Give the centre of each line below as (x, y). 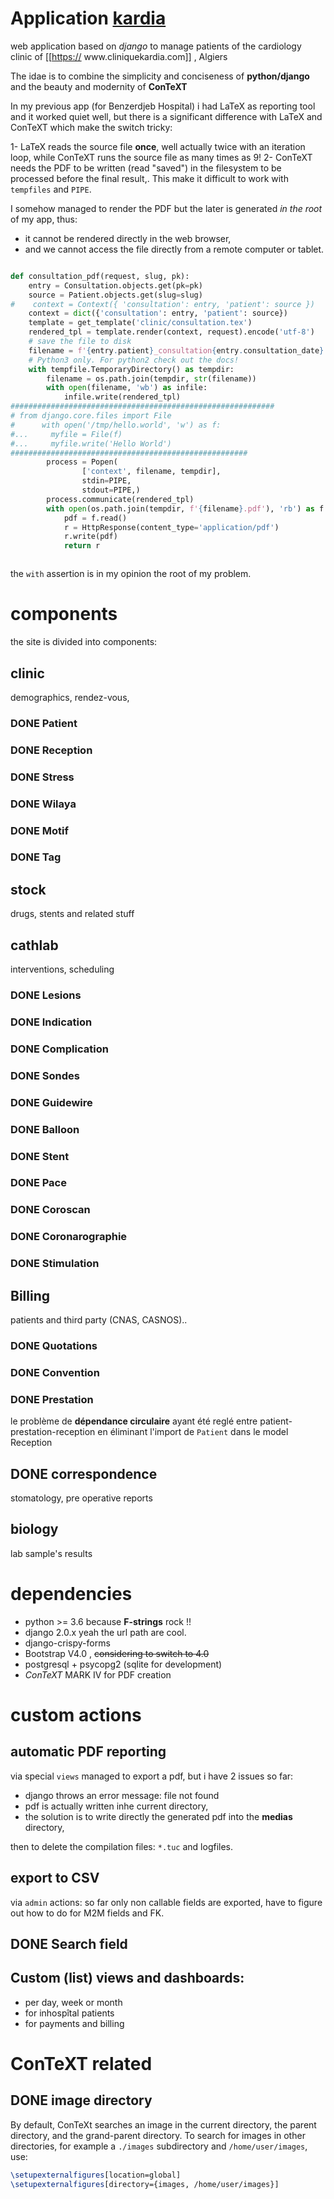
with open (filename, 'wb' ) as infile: (127, 388)
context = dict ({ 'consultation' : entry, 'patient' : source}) (158, 313)
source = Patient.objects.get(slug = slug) (115, 295)
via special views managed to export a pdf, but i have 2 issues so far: (152, 1776)
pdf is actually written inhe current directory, (116, 1806)
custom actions (76, 1714)
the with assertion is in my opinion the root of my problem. (131, 574)
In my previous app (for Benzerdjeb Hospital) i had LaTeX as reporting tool (163, 106)
